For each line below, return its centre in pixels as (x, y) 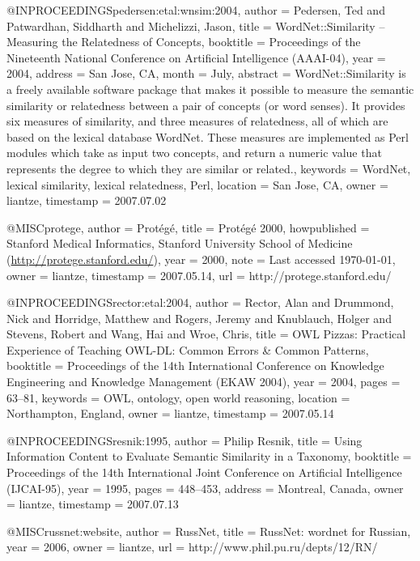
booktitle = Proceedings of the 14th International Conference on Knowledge (195, 365)
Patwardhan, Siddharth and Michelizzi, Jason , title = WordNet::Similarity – (196, 25)
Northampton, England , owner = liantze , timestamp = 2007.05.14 (170, 413)
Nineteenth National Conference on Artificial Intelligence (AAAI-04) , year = (196, 57)
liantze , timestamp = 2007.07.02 (87, 200)
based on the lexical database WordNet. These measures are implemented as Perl (208, 136)
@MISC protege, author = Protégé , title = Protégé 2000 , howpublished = (188, 227)
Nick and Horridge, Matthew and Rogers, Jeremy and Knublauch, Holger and (199, 318)
